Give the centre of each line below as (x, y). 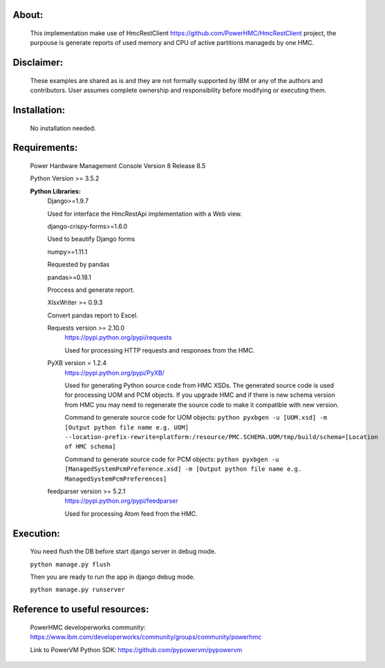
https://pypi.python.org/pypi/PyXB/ (115, 373)
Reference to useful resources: (81, 610)
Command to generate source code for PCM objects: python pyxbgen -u (172, 459)
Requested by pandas (78, 265)
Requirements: (45, 148)
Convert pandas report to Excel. (93, 315)
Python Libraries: (55, 191)
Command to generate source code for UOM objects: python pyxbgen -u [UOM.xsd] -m (196, 418)
